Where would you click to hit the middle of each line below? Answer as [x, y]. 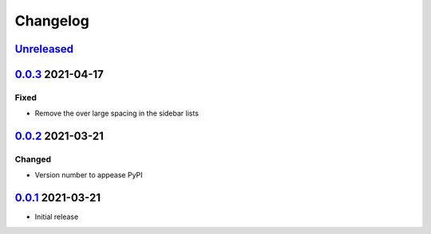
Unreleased [44, 49]
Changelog [52, 21]
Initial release [57, 217]
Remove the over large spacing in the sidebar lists [117, 113]
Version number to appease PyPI [89, 175]
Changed [33, 159]
